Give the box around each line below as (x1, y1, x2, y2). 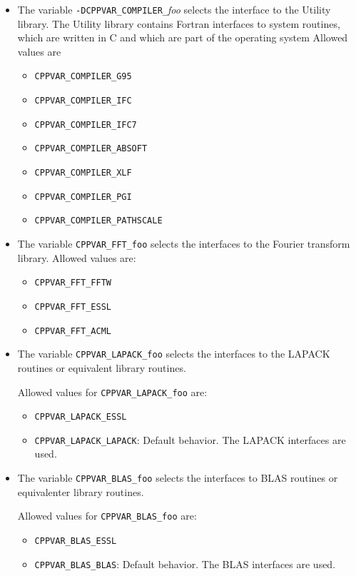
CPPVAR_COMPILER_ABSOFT (34, 143, 148, 154)
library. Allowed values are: (17, 250, 136, 265)
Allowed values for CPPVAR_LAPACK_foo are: (17, 384, 208, 399)
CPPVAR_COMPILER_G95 (34, 71, 132, 82)
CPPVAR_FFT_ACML (34, 325, 111, 336)
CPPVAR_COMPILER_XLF (34, 168, 132, 178)
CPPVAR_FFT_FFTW (34, 278, 111, 288)
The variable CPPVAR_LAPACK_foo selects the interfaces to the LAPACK (17, 346, 330, 361)
